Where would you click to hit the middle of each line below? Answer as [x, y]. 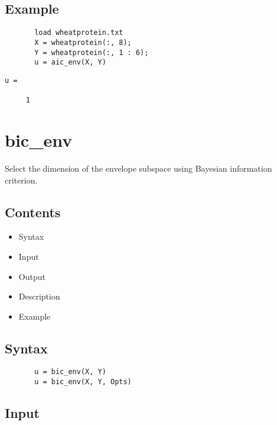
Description [39, 296]
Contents [33, 212]
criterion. [21, 180]
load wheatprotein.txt [79, 33]
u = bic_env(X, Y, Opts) [83, 382]
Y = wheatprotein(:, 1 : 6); [92, 52]
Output [32, 276]
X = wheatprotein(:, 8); [83, 42]
